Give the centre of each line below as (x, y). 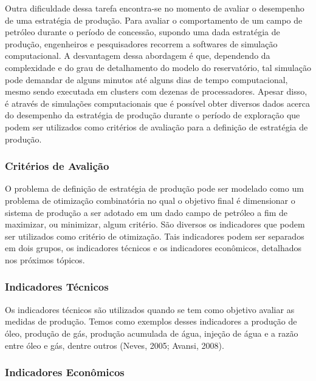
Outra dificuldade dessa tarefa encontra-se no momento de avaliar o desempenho (155, 8)
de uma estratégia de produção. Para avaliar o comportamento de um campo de (154, 20)
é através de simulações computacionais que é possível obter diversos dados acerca (158, 103)
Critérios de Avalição (57, 166)
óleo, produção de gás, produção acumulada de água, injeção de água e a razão (152, 333)
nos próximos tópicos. (45, 259)
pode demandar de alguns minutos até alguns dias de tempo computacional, (146, 79)
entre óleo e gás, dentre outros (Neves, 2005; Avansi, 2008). (115, 345)
